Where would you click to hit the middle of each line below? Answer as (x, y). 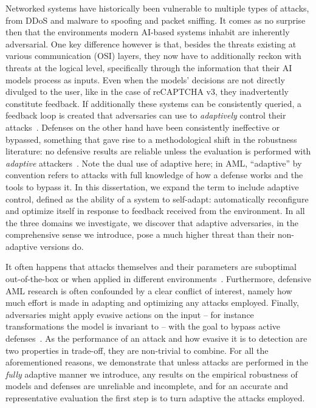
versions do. (62, 246)
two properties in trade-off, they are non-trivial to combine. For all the (137, 350)
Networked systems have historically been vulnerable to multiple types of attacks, (157, 8)
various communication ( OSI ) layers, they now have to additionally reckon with (153, 56)
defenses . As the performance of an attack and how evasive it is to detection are (156, 338)
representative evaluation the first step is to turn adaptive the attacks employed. (155, 398)
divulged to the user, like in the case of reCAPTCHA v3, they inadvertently (147, 92)
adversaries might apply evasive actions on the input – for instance (130, 314)
